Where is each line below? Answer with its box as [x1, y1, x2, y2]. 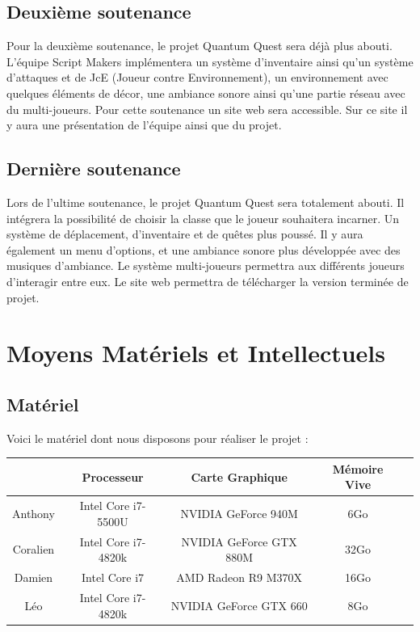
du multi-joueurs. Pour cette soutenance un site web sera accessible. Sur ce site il [6, 100, 408, 117]
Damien [14, 569, 53, 586]
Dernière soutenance [6, 156, 181, 181]
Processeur [82, 468, 144, 485]
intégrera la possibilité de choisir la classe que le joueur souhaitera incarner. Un [6, 209, 400, 226]
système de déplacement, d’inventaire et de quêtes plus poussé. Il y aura [6, 225, 363, 242]
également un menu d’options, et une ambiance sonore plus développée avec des [6, 241, 401, 258]
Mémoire [332, 460, 384, 477]
